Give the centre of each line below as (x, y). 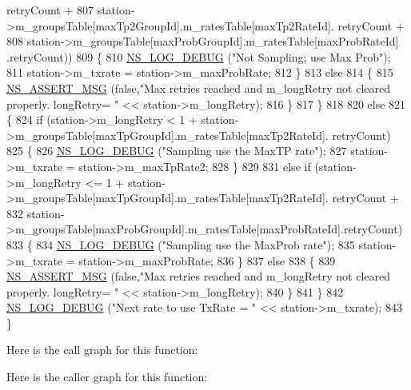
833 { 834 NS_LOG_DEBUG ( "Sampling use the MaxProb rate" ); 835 (181, 244)
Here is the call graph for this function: (102, 350)
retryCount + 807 (50, 10)
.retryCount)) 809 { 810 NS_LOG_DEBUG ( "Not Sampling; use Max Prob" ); (199, 56)
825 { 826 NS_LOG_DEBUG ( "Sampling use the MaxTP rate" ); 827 (177, 151)
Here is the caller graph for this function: (107, 377)
